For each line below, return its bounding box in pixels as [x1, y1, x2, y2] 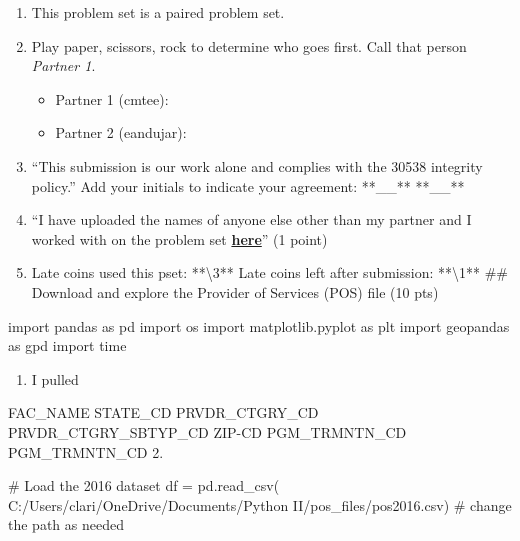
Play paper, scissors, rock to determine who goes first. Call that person [31, 35, 467, 56]
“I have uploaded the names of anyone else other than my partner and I [31, 209, 472, 230]
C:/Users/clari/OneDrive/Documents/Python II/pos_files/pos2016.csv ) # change [8, 494, 512, 515]
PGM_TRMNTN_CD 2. [8, 441, 164, 462]
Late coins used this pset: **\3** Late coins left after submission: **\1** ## [31, 262, 509, 283]
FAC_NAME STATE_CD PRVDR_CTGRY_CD [8, 402, 319, 423]
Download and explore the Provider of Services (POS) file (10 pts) [31, 281, 439, 302]
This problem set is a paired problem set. [31, 2, 285, 22]
